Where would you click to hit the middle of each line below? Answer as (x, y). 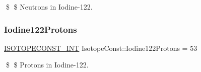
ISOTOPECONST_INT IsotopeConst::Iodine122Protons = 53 (101, 48)
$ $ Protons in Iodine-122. (47, 65)
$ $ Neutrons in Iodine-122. (49, 7)
